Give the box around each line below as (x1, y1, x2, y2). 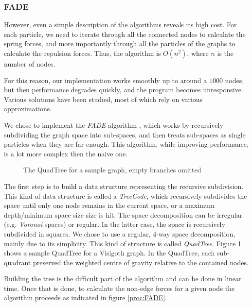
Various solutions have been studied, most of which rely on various (4, 94, 203, 104)
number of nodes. (4, 59, 55, 68)
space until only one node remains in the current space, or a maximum (4, 200, 215, 210)
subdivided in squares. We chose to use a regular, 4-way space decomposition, (4, 228, 235, 238)
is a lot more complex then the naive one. (4, 148, 128, 158)
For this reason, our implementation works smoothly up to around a (4, 75, 207, 85)
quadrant (4, 257, 31, 267)
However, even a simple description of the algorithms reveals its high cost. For (4, 19, 237, 30)
